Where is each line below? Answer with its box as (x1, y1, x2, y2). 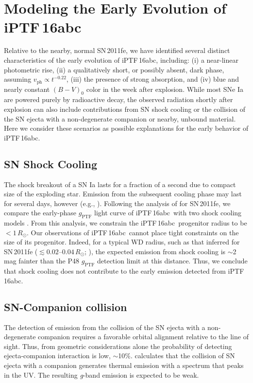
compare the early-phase (4, 208, 77, 218)
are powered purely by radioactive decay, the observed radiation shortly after (4, 94, 233, 104)
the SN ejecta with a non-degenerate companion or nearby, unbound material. (4, 113, 236, 123)
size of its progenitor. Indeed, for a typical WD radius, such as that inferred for (4, 237, 240, 247)
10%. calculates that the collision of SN (118, 350, 235, 361)
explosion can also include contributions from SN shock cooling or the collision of (4, 104, 246, 114)
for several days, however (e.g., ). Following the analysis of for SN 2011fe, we (4, 198, 231, 208)
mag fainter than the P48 (4, 256, 80, 266)
